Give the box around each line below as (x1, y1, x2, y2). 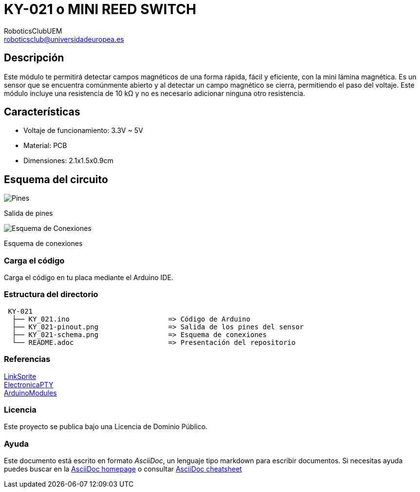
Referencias (4, 354, 51, 364)
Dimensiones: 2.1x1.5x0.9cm (23, 156, 114, 165)
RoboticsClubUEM (4, 26, 62, 35)
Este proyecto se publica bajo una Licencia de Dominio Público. (4, 422, 208, 431)
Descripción (4, 52, 64, 64)
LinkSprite (4, 372, 37, 380)
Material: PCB (23, 141, 67, 150)
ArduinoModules (4, 388, 57, 397)
